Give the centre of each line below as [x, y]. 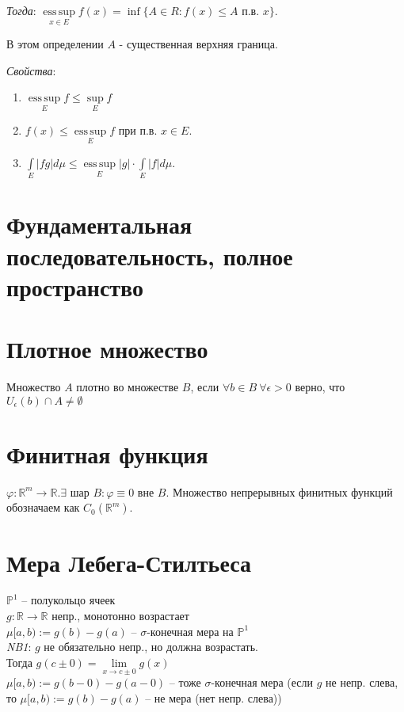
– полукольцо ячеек [69, 600]
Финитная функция [107, 453]
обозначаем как [43, 507]
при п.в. [138, 129]
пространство [75, 286]
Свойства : [31, 70]
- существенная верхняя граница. [198, 44]
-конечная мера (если [262, 682]
